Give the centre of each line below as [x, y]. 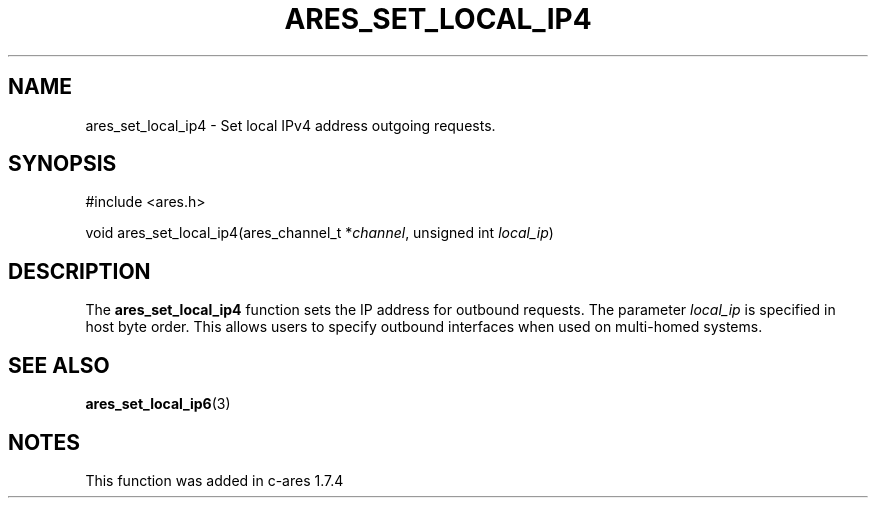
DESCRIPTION [79, 271]
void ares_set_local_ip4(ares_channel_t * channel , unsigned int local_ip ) [319, 233]
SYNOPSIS [62, 164]
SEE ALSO [59, 365]
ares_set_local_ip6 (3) [158, 404]
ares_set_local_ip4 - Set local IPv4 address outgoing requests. [290, 125]
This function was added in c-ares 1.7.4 [214, 480]
